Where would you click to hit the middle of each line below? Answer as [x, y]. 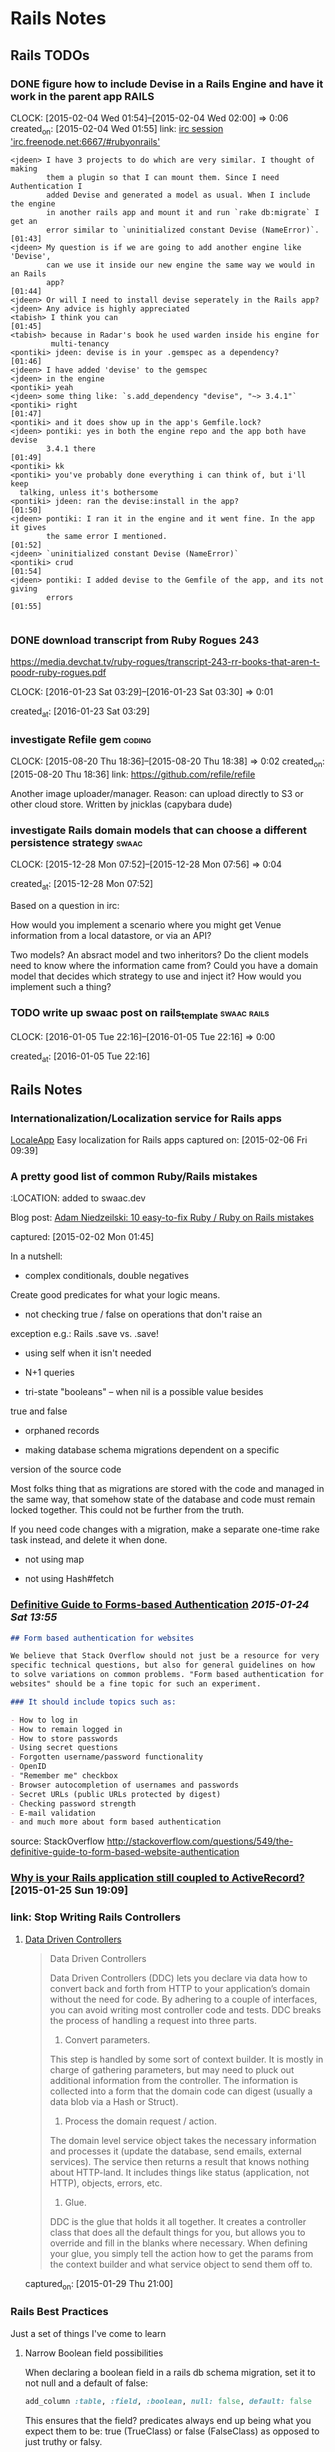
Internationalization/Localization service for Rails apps [146, 1118]
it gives [28, 527]
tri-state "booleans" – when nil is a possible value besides [144, 1392]
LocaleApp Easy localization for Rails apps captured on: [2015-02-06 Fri [159, 1140]
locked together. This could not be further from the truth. [127, 1510]
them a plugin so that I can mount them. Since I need [163, 177]
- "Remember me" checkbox [64, 1776]
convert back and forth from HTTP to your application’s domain [180, 1988]
